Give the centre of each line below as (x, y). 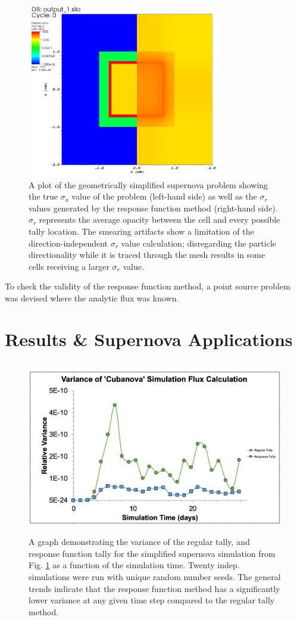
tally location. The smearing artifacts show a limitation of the (141, 231)
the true (43, 196)
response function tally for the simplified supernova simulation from (152, 553)
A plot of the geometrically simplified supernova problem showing (148, 184)
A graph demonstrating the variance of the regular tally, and (139, 542)
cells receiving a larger (69, 266)
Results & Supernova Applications (149, 339)
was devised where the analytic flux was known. (92, 297)
